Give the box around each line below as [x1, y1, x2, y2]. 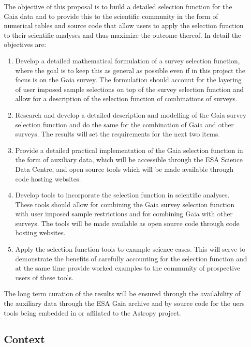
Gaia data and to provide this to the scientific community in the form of [4, 11, 218, 21]
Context [4, 331, 45, 346]
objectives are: [4, 39, 46, 49]
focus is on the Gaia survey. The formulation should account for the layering [15, 75, 242, 85]
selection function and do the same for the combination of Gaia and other [15, 119, 234, 129]
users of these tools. [15, 272, 74, 282]
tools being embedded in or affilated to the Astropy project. [4, 307, 181, 317]
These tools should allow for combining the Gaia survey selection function [15, 199, 235, 209]
